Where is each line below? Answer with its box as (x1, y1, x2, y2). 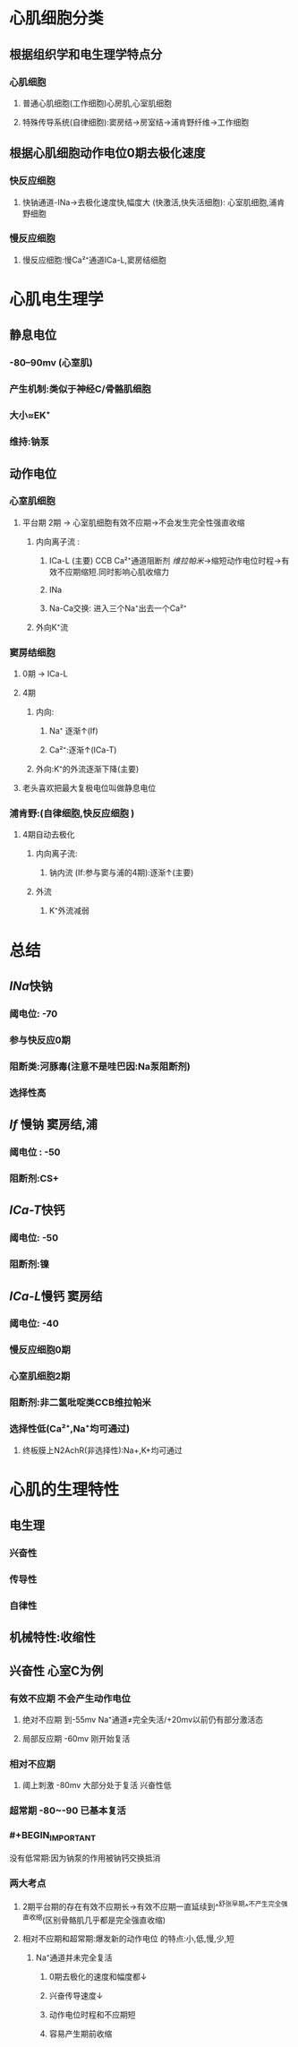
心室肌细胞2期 (9, 1370, 71, 1382)
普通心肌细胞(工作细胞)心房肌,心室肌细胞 (21, 98, 173, 108)
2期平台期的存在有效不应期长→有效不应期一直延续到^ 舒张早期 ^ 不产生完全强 (21, 1900, 288, 1912)
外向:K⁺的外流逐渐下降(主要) (35, 763, 140, 775)
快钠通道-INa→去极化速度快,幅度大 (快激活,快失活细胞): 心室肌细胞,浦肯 (21, 196, 285, 207)
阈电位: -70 (9, 1007, 58, 1019)
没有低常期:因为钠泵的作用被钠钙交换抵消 (9, 1852, 161, 1863)
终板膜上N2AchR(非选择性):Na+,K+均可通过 (21, 1444, 183, 1456)
